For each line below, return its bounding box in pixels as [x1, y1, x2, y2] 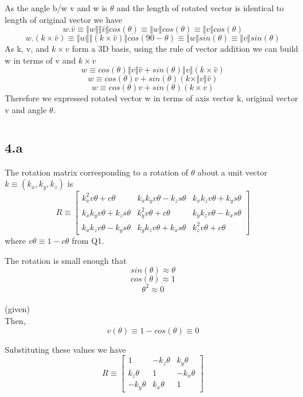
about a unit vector [197, 166, 268, 178]
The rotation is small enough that [5, 254, 127, 266]
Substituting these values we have [5, 343, 126, 355]
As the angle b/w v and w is [5, 2, 108, 14]
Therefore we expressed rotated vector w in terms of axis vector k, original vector [5, 92, 298, 104]
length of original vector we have [5, 13, 122, 25]
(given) [5, 303, 30, 315]
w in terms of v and [5, 54, 76, 66]
